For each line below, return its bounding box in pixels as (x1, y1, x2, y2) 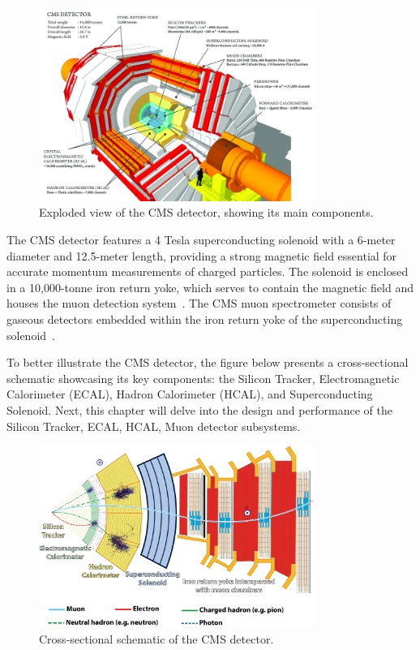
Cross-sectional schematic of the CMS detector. (39, 630, 274, 647)
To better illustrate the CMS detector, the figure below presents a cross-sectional (6, 354, 409, 371)
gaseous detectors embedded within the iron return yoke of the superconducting (6, 310, 403, 327)
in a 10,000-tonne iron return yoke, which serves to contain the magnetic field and (6, 278, 414, 295)
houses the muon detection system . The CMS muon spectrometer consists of (6, 295, 392, 312)
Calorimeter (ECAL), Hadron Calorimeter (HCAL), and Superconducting (6, 385, 373, 402)
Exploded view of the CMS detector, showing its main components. (39, 204, 374, 221)
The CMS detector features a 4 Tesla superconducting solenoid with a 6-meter (6, 231, 396, 248)
